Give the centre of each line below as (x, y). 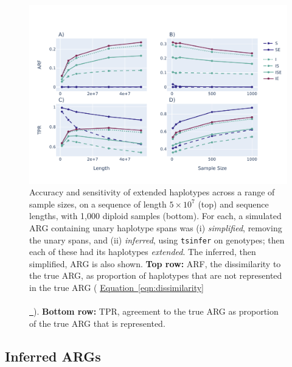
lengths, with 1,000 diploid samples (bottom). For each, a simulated (155, 216)
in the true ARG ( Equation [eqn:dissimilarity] (117, 287)
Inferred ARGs (53, 356)
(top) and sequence (233, 204)
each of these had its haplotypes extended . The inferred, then (143, 252)
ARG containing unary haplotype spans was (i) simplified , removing (156, 227)
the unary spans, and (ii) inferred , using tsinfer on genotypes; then (157, 239)
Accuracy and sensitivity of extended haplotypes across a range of (152, 192)
